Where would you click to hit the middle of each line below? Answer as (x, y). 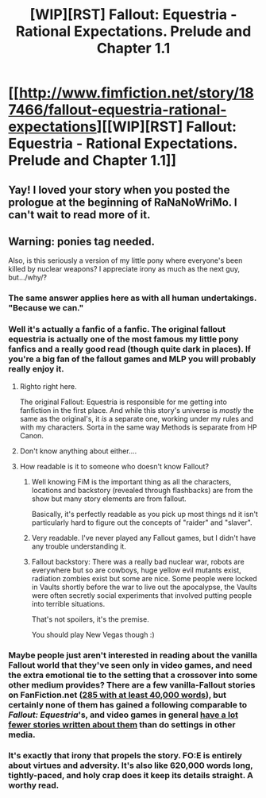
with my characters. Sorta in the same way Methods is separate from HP (138, 427)
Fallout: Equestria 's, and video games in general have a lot (123, 715)
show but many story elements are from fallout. (109, 499)
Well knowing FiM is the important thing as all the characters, (131, 481)
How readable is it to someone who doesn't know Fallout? (114, 466)
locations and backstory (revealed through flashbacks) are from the (142, 490)
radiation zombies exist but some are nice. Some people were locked (145, 578)
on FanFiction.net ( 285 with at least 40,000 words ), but (118, 695)
